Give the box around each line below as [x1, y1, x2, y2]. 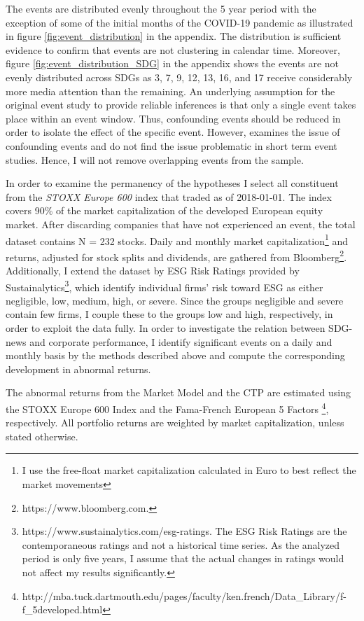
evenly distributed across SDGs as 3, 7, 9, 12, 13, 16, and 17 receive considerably [6, 69, 353, 84]
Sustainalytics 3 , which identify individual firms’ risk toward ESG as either [6, 277, 323, 294]
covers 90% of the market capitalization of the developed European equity [6, 203, 323, 218]
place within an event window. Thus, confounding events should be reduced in [6, 111, 341, 125]
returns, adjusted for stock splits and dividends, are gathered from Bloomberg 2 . [6, 247, 347, 264]
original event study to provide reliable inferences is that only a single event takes [6, 97, 356, 112]
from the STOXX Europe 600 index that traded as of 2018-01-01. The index [6, 189, 332, 204]
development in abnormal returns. [6, 361, 151, 376]
